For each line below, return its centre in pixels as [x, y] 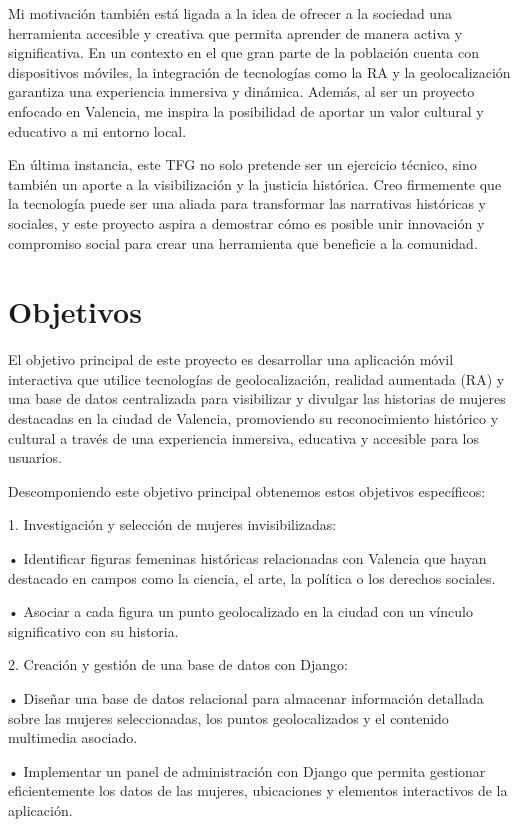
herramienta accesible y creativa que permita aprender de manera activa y [235, 32]
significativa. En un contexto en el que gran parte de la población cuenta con [243, 52]
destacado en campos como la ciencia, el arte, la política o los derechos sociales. [252, 577]
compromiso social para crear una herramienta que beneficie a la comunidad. [243, 242]
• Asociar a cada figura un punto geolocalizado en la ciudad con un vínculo [240, 611]
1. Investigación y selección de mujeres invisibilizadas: [172, 524]
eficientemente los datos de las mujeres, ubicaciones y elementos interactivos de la [258, 790]
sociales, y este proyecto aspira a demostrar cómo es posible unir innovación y [246, 222]
